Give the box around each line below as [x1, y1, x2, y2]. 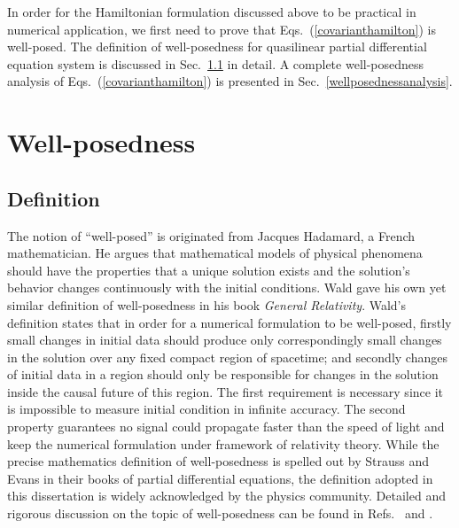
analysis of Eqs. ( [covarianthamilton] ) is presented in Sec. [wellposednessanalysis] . [7, 72, 453, 90]
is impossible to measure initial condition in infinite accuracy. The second [7, 400, 406, 418]
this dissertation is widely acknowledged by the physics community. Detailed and [7, 486, 446, 505]
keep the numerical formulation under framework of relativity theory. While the [7, 434, 440, 453]
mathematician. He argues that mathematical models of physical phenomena [7, 244, 423, 262]
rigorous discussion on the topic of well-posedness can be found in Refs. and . [7, 504, 433, 523]
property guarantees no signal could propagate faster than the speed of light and [7, 417, 445, 436]
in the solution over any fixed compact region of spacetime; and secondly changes [7, 347, 447, 366]
